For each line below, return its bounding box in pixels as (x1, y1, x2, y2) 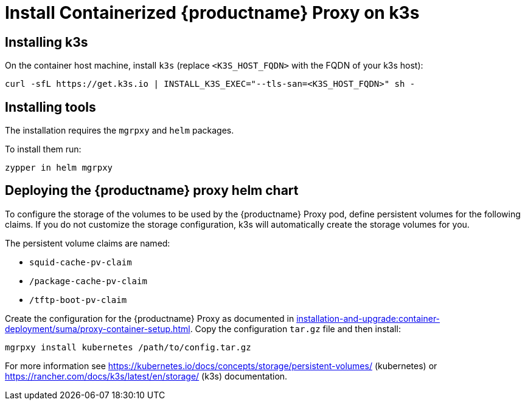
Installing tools (5, 99, 96, 115)
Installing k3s (5, 34, 88, 50)
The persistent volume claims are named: (5, 237, 170, 248)
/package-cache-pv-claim (29, 276, 147, 286)
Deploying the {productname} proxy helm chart (5, 183, 299, 199)
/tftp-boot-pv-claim (29, 294, 127, 305)
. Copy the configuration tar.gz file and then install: (190, 323, 401, 334)
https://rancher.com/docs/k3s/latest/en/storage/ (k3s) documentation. (5, 370, 288, 381)
